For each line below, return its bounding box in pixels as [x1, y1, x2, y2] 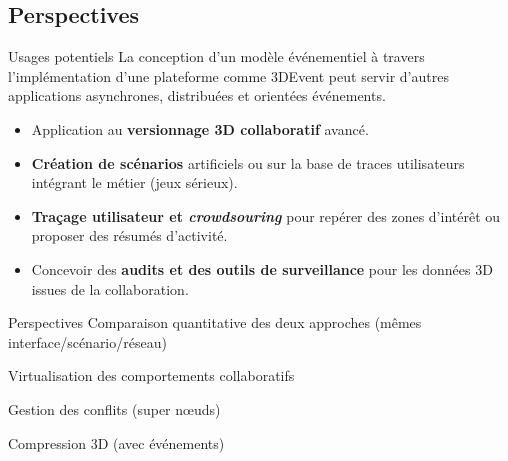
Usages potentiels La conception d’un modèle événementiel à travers [8, 46, 425, 67]
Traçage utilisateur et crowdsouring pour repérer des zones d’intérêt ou [31, 205, 501, 226]
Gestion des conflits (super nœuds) [8, 398, 221, 419]
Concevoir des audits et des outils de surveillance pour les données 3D [31, 258, 493, 279]
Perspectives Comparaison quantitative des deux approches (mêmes [8, 312, 422, 333]
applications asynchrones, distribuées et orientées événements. [8, 85, 386, 106]
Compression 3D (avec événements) [8, 432, 225, 453]
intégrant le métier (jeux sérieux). [31, 172, 238, 193]
